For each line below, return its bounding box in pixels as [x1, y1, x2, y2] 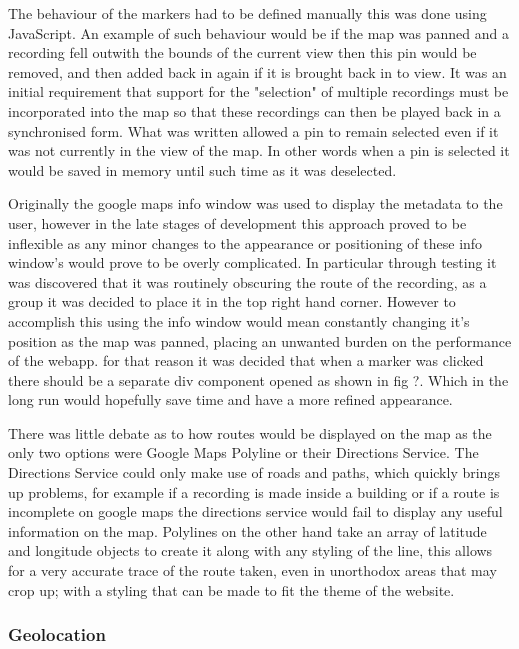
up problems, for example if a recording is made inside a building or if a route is [8, 481, 500, 502]
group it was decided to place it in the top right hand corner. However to [8, 291, 456, 312]
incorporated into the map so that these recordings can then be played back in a [8, 100, 501, 121]
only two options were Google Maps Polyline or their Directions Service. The [8, 442, 479, 463]
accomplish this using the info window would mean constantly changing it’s [8, 310, 470, 331]
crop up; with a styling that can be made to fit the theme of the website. [8, 579, 455, 600]
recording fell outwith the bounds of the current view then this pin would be [8, 42, 477, 63]
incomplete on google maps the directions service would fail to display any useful [8, 501, 503, 522]
